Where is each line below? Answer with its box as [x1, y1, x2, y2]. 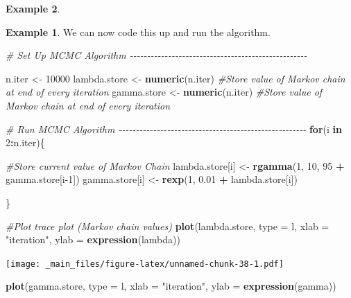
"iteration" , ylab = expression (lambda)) [6, 232, 180, 247]
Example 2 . [6, 1, 60, 15]
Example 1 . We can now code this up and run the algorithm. [6, 24, 271, 39]
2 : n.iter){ [6, 135, 45, 150]
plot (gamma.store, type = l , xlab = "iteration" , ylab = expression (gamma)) [6, 279, 336, 293]
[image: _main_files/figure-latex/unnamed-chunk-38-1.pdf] [6, 258, 284, 269]
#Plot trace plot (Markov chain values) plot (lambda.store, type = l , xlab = [6, 218, 329, 233]
